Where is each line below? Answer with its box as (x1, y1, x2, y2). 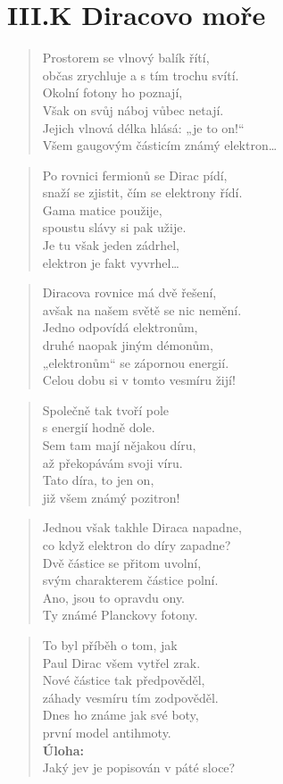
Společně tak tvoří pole (42, 400, 170, 419)
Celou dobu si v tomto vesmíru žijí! (42, 371, 236, 389)
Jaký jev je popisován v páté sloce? (42, 758, 236, 777)
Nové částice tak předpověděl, (42, 671, 205, 689)
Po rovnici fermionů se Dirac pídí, (42, 165, 228, 184)
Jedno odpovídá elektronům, (42, 318, 198, 337)
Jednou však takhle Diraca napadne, (42, 518, 242, 537)
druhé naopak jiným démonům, (42, 336, 213, 354)
